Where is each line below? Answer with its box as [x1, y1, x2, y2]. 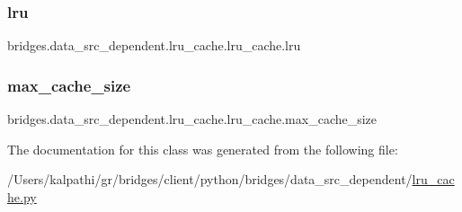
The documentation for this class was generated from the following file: [7, 139, 398, 158]
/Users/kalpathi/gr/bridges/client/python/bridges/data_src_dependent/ [7, 170, 413, 189]
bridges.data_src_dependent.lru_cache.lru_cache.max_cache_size [7, 110, 378, 128]
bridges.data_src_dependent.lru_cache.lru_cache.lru [7, 36, 301, 55]
